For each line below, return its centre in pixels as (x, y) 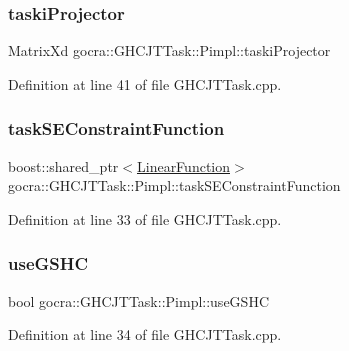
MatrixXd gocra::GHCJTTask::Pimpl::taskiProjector (169, 50)
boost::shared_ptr (63, 165)
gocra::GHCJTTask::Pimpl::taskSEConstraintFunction (174, 185)
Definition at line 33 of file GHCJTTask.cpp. (145, 218)
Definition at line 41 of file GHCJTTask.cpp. (145, 83)
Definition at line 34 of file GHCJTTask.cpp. (145, 334)
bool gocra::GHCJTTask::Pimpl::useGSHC (138, 300)
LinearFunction (183, 165)
